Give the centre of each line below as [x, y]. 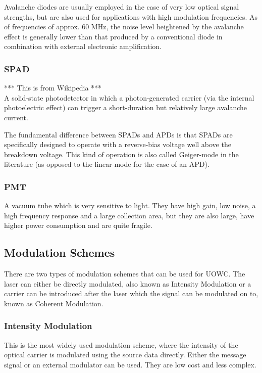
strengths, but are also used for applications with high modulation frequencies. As [131, 16]
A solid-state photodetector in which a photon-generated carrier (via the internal [129, 97]
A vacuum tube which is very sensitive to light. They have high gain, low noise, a [130, 205]
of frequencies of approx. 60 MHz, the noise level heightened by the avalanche [124, 27]
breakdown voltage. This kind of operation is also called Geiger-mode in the [121, 154]
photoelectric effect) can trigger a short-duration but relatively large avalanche [126, 107]
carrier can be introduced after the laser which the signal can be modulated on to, [131, 293]
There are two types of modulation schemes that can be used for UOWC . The [125, 274]
